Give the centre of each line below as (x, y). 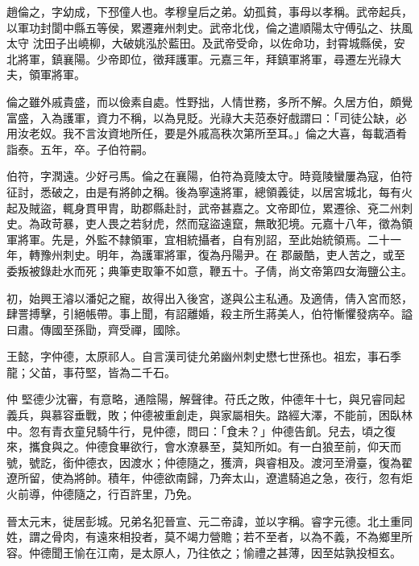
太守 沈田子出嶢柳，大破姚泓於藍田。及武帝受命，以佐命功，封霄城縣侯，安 (206, 43)
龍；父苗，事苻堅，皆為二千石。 (91, 372)
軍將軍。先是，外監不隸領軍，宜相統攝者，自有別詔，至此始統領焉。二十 (198, 239)
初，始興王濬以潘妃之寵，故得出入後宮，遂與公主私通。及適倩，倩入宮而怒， (209, 297)
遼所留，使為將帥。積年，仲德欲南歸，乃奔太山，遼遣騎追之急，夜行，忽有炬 (209, 478)
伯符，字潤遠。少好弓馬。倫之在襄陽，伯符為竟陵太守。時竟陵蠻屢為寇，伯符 (209, 176)
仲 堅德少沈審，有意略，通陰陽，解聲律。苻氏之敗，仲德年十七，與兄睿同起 (206, 399)
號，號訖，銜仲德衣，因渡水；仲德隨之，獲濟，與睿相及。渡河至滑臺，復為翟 (209, 462)
